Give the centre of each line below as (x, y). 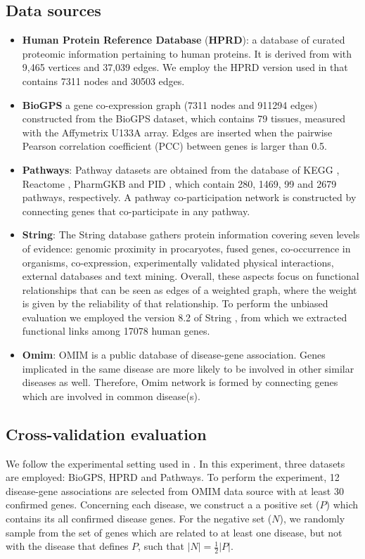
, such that (161, 546)
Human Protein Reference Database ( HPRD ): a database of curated (184, 40)
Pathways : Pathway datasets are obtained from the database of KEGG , (181, 169)
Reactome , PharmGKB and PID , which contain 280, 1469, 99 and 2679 (179, 183)
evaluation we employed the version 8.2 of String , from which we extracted (185, 317)
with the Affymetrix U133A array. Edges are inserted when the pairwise (177, 132)
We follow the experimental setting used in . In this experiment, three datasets (175, 463)
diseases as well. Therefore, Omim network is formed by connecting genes (180, 382)
